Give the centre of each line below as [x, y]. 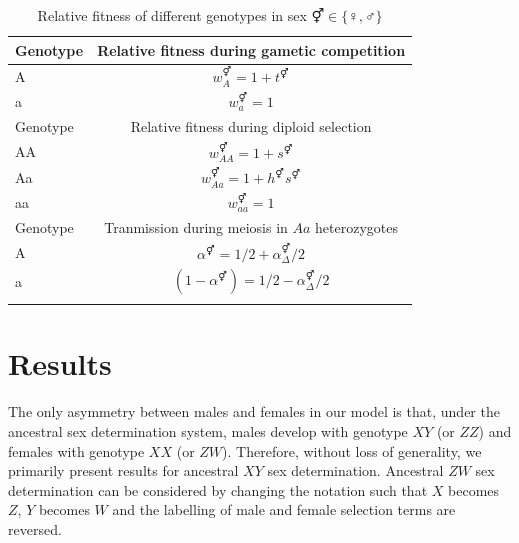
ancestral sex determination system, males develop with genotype [208, 430]
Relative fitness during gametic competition [251, 49]
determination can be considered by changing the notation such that [218, 489]
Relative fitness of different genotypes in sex [172, 15]
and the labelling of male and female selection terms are [284, 509]
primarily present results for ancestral [123, 470]
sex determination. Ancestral [355, 470]
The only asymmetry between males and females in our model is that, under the [254, 411]
